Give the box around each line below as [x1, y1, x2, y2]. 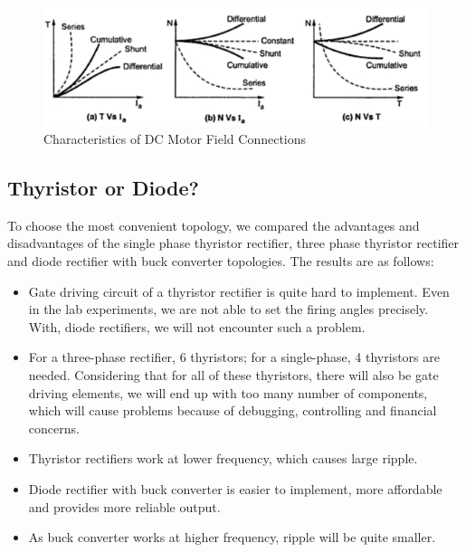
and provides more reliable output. [28, 497, 221, 516]
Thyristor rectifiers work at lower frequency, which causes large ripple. [28, 449, 418, 468]
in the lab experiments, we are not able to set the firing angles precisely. [28, 300, 429, 319]
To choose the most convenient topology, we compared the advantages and [7, 215, 420, 234]
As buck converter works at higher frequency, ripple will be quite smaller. [28, 528, 436, 547]
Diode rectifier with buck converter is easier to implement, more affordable [28, 480, 442, 499]
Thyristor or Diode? [7, 174, 199, 202]
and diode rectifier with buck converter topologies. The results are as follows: [7, 252, 434, 271]
